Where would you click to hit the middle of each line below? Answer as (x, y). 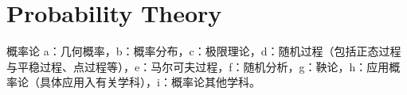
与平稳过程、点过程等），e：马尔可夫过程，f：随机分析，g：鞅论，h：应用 (198, 66)
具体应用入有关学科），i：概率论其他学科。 (150, 82)
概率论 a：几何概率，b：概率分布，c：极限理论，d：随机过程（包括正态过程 (204, 51)
